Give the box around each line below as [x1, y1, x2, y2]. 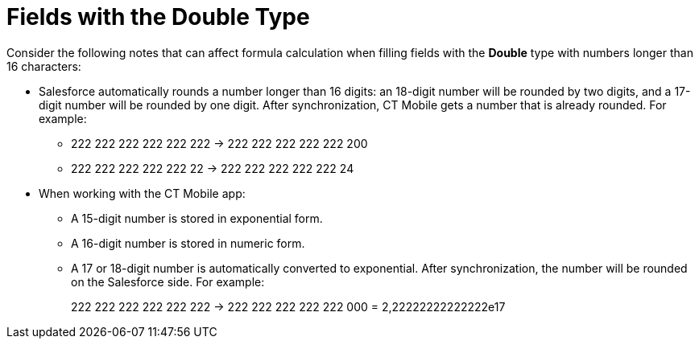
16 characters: [6, 59, 81, 73]
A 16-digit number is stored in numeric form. [71, 236, 305, 250]
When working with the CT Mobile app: [39, 186, 246, 200]
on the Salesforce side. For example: [71, 274, 265, 289]
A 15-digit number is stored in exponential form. [71, 211, 323, 225]
